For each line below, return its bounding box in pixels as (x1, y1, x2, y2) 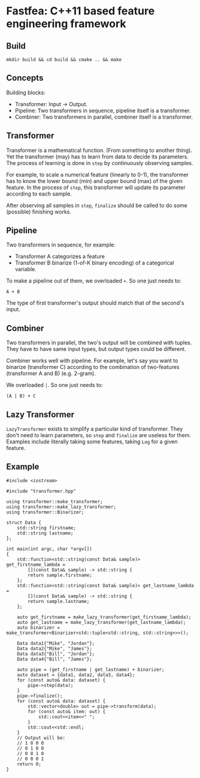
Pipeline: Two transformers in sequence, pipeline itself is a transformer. (14, 107, 191, 114)
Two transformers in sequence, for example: (6, 241, 116, 248)
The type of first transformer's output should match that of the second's (6, 299, 184, 307)
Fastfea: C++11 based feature (6, 4, 155, 18)
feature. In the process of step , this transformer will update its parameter (6, 184, 186, 191)
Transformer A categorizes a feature (14, 253, 105, 260)
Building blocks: (6, 89, 46, 96)
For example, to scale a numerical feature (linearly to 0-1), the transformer (6, 171, 189, 178)
